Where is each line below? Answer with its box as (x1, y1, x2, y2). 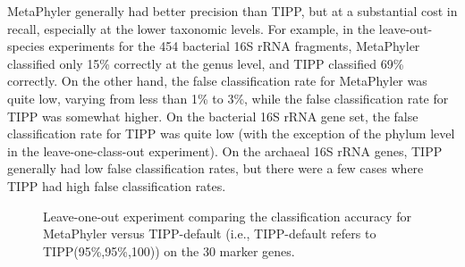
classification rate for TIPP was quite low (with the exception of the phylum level (7, 124, 455, 143)
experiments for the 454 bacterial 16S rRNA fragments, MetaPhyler (48, 37, 420, 55)
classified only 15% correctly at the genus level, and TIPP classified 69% (7, 54, 404, 72)
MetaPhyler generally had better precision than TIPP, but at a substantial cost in (7, 2, 458, 20)
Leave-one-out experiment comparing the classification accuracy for (43, 206, 411, 225)
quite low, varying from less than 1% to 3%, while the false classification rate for (7, 88, 449, 107)
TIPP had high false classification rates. (7, 176, 226, 195)
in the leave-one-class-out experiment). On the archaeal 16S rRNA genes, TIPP (7, 141, 443, 160)
